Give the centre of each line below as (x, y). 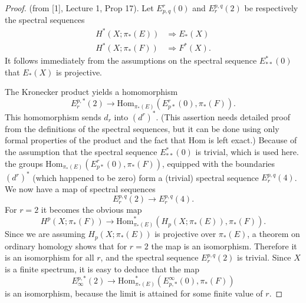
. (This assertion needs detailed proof (223, 116)
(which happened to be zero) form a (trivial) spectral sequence (146, 177)
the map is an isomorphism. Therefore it (224, 246)
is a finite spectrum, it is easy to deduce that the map (102, 269)
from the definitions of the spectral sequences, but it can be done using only (142, 128)
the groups (24, 163)
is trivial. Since (264, 257)
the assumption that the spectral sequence (81, 152)
